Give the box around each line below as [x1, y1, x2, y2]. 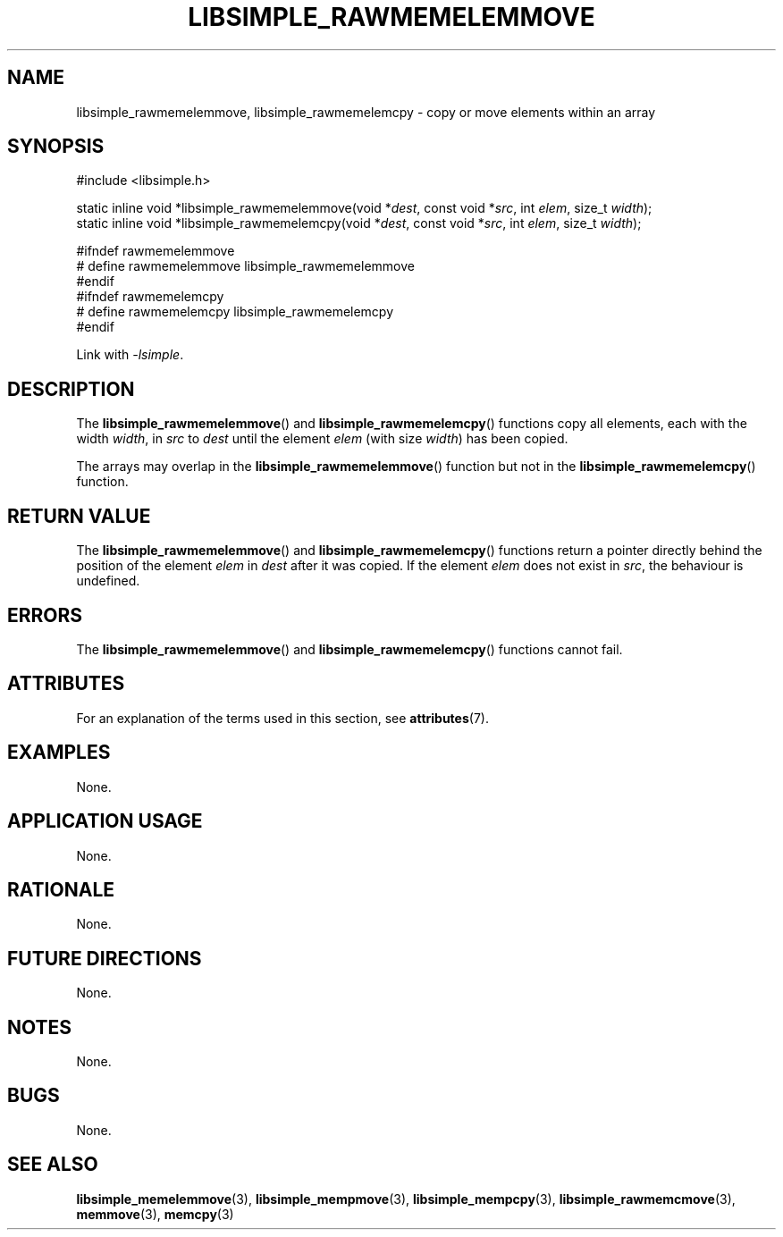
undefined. [76, 573, 140, 589]
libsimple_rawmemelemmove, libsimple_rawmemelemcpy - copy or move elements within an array [76, 104, 656, 120]
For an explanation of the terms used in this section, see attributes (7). [76, 710, 489, 726]
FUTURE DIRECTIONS [7, 947, 202, 970]
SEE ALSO [7, 1153, 98, 1176]
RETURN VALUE [7, 504, 151, 527]
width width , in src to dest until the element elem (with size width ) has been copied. [76, 431, 568, 447]
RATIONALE [7, 878, 115, 901]
